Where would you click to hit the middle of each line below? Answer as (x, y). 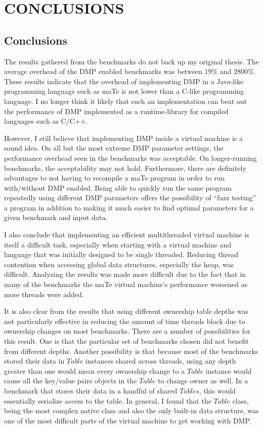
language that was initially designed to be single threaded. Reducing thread (121, 254)
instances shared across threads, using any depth (161, 361)
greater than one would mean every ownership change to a (95, 370)
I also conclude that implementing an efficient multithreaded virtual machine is (127, 235)
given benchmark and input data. (56, 217)
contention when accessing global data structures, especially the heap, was (119, 264)
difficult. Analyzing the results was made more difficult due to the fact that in (125, 274)
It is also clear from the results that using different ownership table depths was (126, 311)
